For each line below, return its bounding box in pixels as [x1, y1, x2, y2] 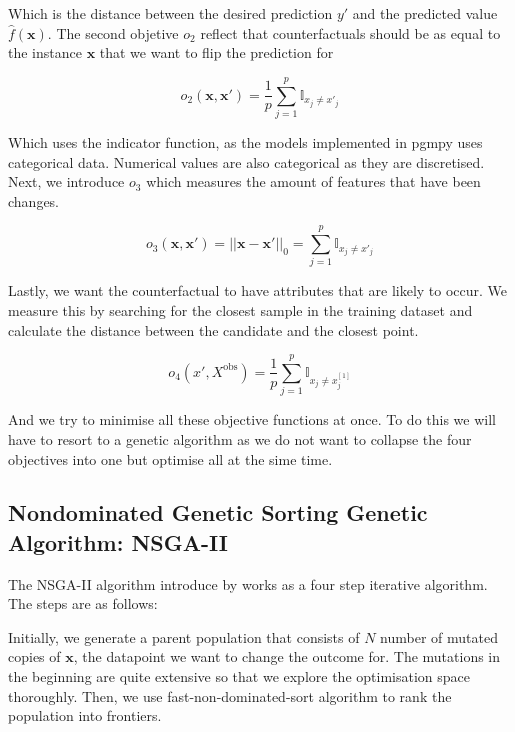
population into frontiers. [8, 705, 162, 726]
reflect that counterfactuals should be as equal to [200, 22, 501, 43]
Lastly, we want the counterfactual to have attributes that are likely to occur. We [8, 280, 508, 301]
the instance [8, 42, 82, 63]
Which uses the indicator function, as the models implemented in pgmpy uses [8, 131, 483, 152]
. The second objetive [47, 22, 179, 43]
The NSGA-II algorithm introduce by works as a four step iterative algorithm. [8, 573, 488, 594]
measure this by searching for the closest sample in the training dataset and [8, 300, 473, 320]
